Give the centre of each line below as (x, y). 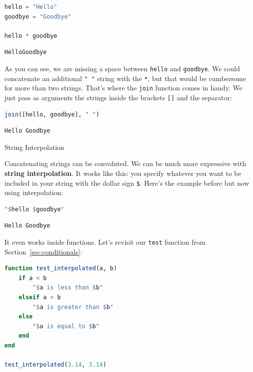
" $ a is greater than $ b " (73, 307)
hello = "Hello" (31, 7)
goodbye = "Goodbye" (38, 16)
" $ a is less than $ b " (68, 288)
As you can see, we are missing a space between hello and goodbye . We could (122, 68)
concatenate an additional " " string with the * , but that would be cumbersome (125, 78)
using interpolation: (34, 192)
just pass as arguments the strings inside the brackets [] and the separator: (118, 97)
